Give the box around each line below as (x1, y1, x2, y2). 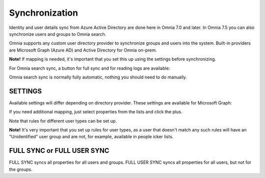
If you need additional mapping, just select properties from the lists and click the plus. (9, 109, 183, 115)
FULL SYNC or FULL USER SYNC (9, 147, 110, 155)
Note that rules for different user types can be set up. (9, 118, 117, 124)
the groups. (9, 166, 33, 172)
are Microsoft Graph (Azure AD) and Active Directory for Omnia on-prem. (9, 47, 157, 53)
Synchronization (9, 7, 79, 18)
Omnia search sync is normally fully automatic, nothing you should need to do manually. (9, 74, 187, 80)
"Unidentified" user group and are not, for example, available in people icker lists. (9, 134, 174, 140)
